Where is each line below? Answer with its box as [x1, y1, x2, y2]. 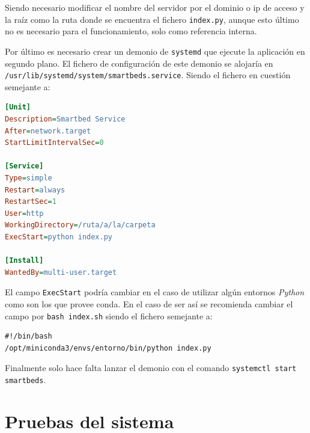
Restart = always [5, 185, 65, 194]
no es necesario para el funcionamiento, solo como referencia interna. [5, 25, 257, 37]
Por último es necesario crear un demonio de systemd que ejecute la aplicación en [5, 45, 305, 57]
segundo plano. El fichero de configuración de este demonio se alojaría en [5, 57, 273, 69]
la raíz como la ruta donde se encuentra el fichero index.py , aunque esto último [5, 13, 299, 25]
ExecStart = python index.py [5, 232, 112, 241]
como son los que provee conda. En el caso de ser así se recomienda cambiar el [5, 297, 293, 310]
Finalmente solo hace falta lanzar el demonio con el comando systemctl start [5, 361, 297, 374]
